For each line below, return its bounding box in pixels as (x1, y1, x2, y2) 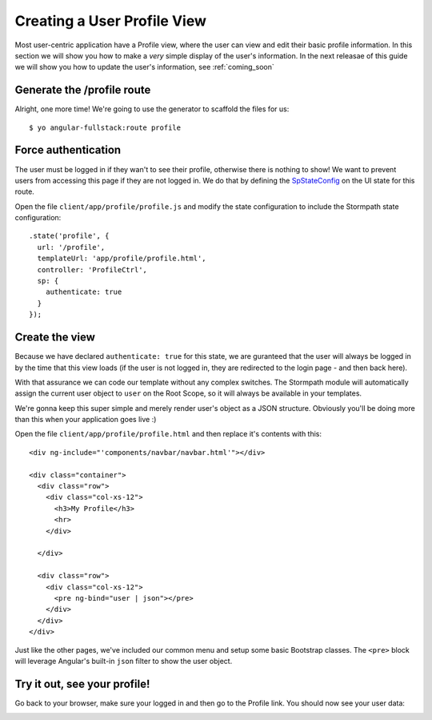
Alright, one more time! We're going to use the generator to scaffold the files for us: (14, 104, 290, 114)
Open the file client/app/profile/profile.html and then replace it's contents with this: (14, 429, 322, 439)
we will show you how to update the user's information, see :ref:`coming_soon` (14, 62, 275, 72)
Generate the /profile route (14, 83, 151, 97)
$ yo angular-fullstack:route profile (29, 123, 182, 132)
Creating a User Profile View (14, 12, 207, 30)
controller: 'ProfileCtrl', (37, 265, 148, 274)
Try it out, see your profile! (14, 677, 150, 690)
